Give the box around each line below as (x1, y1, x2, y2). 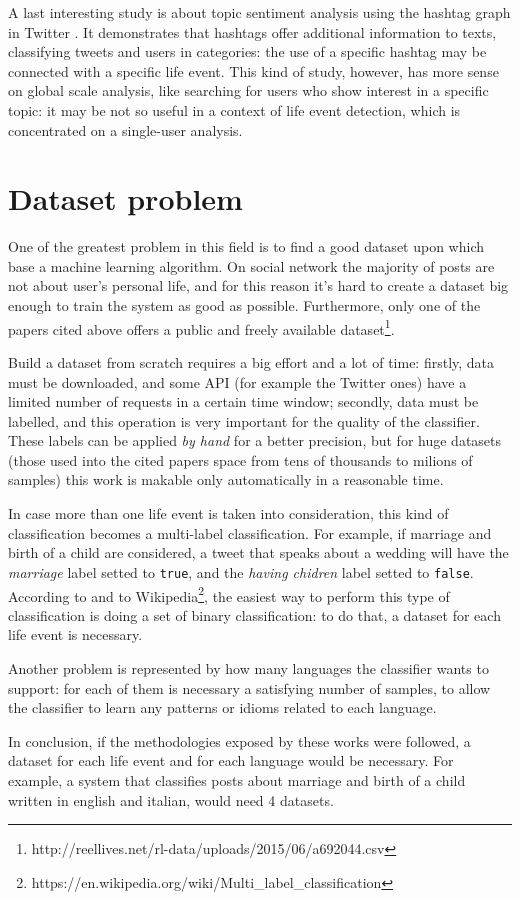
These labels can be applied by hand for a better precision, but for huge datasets (8, 430, 502, 451)
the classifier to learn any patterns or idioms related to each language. (8, 697, 437, 718)
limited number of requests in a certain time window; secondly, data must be (8, 391, 479, 412)
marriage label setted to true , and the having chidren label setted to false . (8, 561, 474, 582)
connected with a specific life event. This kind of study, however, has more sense (8, 60, 499, 81)
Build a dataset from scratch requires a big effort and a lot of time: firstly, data (8, 351, 495, 372)
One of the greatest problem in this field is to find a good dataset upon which (8, 236, 485, 257)
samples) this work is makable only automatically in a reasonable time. (8, 469, 444, 490)
